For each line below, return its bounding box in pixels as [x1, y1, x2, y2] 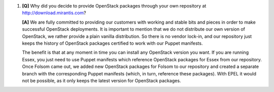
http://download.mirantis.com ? [22, 10, 86, 16]
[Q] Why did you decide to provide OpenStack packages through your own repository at [22, 3, 207, 9]
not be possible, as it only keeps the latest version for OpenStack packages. [22, 77, 181, 83]
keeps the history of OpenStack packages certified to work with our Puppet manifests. [22, 40, 203, 46]
